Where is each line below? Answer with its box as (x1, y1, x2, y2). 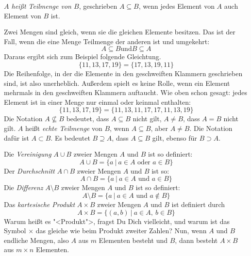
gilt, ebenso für (152, 132, 197, 143)
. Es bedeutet (50, 132, 90, 143)
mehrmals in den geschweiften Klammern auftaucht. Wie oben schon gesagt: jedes (4, 87, 247, 97)
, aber (151, 123, 168, 133)
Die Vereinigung (4, 149, 51, 159)
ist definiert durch (171, 199, 225, 209)
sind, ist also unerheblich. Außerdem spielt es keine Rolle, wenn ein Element (4, 78, 230, 88)
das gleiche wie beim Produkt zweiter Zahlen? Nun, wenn (35, 225, 207, 236)
